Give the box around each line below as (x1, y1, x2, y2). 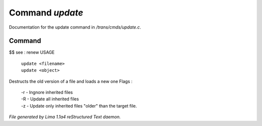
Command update (9, 7, 83, 18)
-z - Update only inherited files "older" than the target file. (21, 103, 137, 109)
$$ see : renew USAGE (9, 49, 55, 55)
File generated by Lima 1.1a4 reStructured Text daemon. (9, 114, 121, 120)
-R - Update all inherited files (21, 96, 79, 102)
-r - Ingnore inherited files (21, 90, 73, 95)
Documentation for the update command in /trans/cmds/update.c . (9, 24, 141, 30)
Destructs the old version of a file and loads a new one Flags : (9, 78, 133, 84)
